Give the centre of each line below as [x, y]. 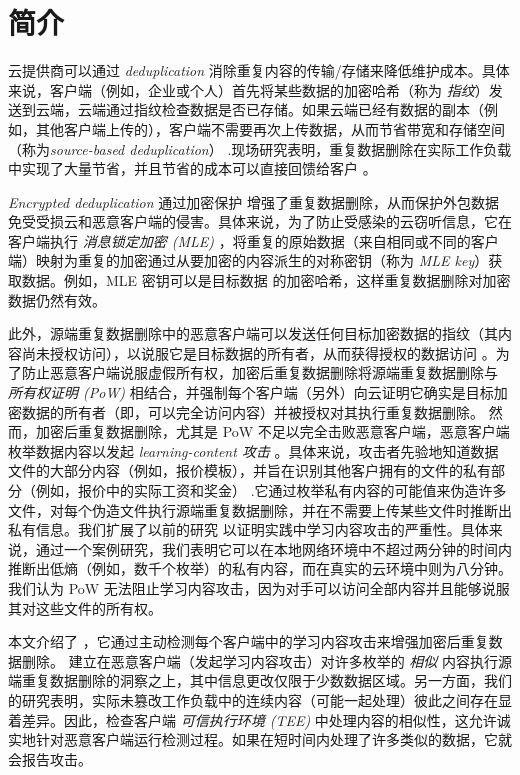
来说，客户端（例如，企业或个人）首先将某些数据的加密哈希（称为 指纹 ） [248, 89]
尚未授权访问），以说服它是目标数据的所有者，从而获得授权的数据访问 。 [258, 352]
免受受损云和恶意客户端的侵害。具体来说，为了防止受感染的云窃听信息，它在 [260, 221]
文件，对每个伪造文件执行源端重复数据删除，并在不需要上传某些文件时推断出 [260, 509]
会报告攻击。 [50, 758]
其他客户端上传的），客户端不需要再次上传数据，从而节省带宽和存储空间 [270, 128]
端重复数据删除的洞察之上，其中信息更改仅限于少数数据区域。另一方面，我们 [260, 680]
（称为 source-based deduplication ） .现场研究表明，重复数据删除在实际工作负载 [260, 148]
